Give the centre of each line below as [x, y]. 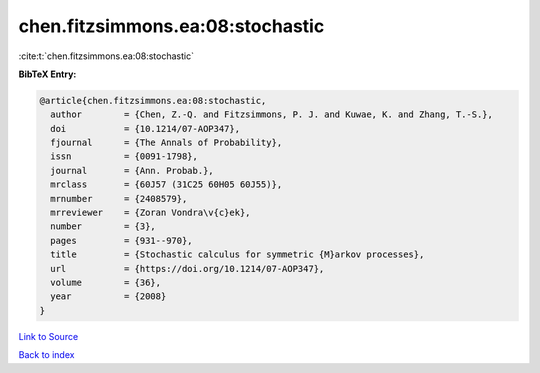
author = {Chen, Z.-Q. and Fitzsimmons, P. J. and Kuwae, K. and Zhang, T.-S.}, [272, 114]
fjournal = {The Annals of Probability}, [166, 143]
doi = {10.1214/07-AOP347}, [145, 128]
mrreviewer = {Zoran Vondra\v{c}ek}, [150, 213]
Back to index [46, 355]
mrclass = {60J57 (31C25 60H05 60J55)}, [166, 184]
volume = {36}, [106, 282]
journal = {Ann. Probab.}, [132, 170]
